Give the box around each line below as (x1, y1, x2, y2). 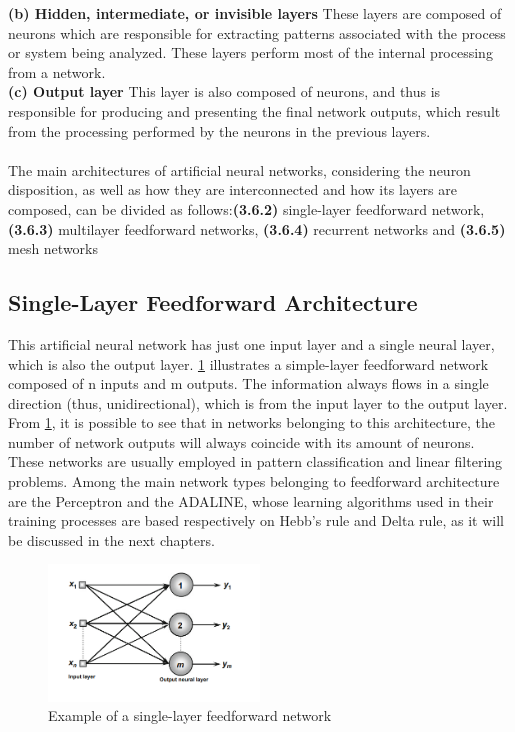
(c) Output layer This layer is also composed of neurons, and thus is (8, 81, 441, 102)
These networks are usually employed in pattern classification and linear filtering (8, 451, 503, 472)
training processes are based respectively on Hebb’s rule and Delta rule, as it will (8, 510, 505, 531)
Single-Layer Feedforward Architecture (8, 287, 418, 318)
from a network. (8, 61, 106, 82)
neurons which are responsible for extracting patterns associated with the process (8, 22, 506, 43)
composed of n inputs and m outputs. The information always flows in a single (8, 373, 489, 394)
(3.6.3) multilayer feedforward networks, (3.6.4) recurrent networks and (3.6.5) (8, 218, 506, 239)
